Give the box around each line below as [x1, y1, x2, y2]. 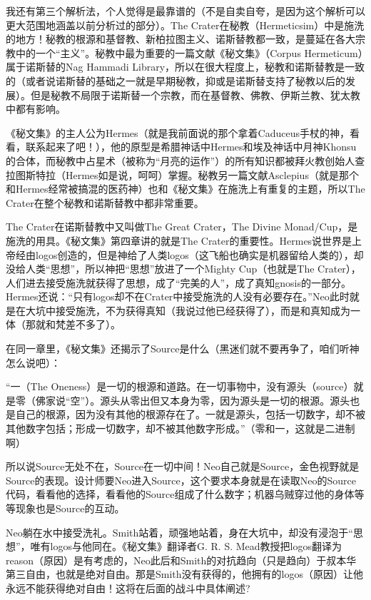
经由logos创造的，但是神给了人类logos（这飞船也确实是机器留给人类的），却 [15, 247, 364, 262]
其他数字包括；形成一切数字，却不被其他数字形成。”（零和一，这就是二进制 [6, 421, 355, 436]
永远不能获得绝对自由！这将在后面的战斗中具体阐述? [6, 580, 250, 595]
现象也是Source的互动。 [15, 501, 125, 515]
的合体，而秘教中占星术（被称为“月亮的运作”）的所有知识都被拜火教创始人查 [6, 153, 365, 168]
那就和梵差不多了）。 [25, 317, 121, 332]
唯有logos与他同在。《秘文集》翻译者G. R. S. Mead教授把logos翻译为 [30, 539, 342, 554]
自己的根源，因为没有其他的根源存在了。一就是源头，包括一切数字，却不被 [15, 407, 365, 422]
